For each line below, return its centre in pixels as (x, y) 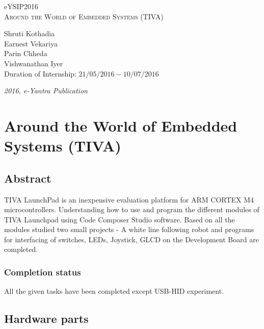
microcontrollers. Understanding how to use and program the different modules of (132, 209)
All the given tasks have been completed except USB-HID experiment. (114, 291)
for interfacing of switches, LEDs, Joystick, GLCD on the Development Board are (131, 239)
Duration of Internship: (40, 73)
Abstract (28, 178)
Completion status (43, 272)
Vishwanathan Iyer (34, 63)
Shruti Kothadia (30, 33)
